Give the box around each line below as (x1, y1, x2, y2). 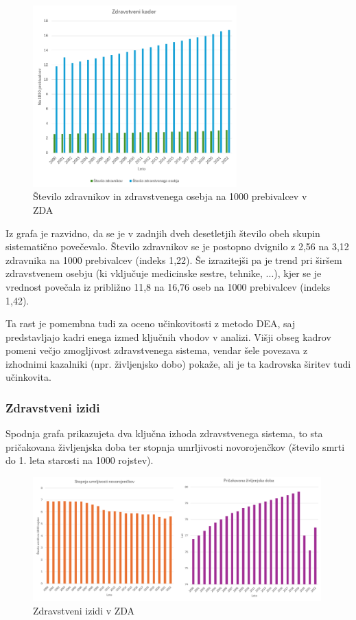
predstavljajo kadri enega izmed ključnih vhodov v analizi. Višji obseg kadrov (5, 329, 331, 344)
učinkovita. (5, 370, 51, 384)
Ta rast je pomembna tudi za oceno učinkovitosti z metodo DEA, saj (5, 316, 296, 331)
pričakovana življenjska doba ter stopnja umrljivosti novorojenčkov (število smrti (5, 439, 345, 454)
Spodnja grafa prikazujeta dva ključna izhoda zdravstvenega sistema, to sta (5, 426, 323, 441)
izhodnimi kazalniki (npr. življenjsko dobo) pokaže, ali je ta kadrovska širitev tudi (5, 356, 351, 370)
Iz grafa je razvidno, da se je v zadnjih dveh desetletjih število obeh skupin (5, 225, 320, 240)
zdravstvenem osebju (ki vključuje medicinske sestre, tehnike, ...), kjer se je (5, 266, 322, 280)
